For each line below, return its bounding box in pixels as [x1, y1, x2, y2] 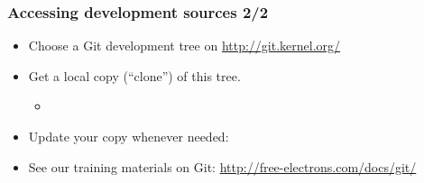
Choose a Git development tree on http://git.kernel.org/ [28, 36, 341, 55]
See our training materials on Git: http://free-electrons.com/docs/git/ [28, 157, 417, 176]
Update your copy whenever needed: [28, 127, 229, 145]
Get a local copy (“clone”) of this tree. [28, 66, 241, 85]
